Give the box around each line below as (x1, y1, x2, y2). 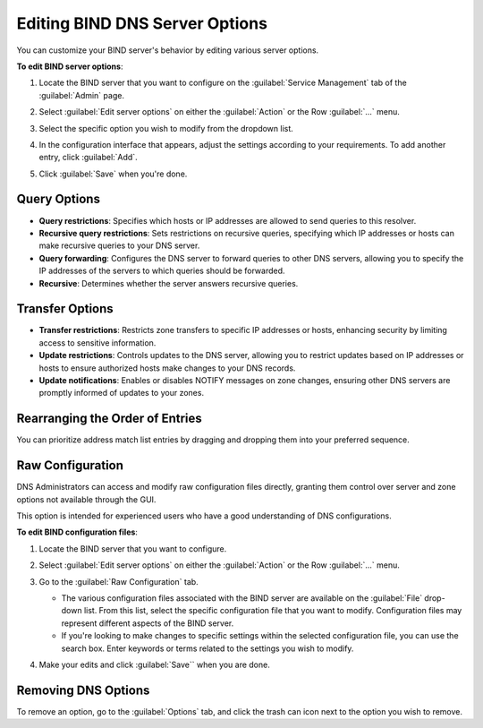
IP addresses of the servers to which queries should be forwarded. (38, 265, 285, 277)
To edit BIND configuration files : (16, 527, 139, 537)
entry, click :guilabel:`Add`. (38, 152, 138, 163)
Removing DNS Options (16, 682, 150, 698)
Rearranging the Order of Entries (16, 411, 203, 426)
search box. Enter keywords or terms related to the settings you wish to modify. (61, 643, 354, 654)
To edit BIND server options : (16, 61, 123, 72)
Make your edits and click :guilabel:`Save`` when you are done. (38, 659, 270, 670)
